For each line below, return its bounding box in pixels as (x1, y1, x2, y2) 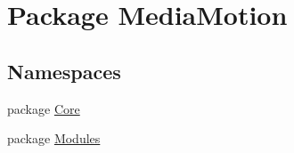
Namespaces (7, 57, 121, 85)
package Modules (7, 129, 101, 148)
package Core (7, 99, 80, 117)
